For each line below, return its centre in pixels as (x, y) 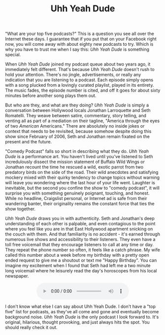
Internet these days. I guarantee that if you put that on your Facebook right (81, 39)
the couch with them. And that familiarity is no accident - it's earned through (82, 234)
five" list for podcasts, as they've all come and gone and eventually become (82, 312)
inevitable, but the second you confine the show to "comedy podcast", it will (82, 188)
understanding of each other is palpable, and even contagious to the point (80, 224)
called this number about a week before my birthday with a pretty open (77, 255)
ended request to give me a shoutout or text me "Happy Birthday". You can (81, 260)
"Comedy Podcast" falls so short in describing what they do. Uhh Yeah (77, 151)
